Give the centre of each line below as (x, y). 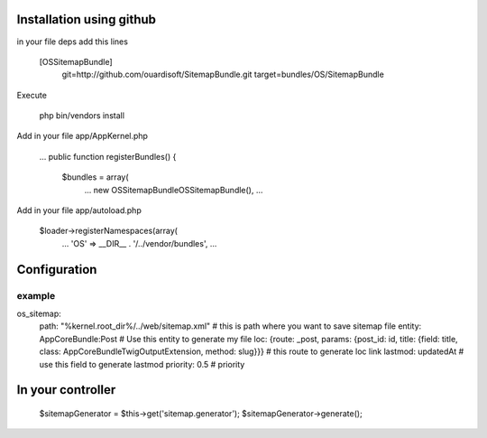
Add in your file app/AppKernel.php (83, 136)
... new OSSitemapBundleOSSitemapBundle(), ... (174, 190)
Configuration (57, 270)
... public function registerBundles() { (108, 156)
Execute (32, 95)
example (36, 295)
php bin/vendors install (82, 116)
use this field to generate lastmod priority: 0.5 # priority (142, 364)
